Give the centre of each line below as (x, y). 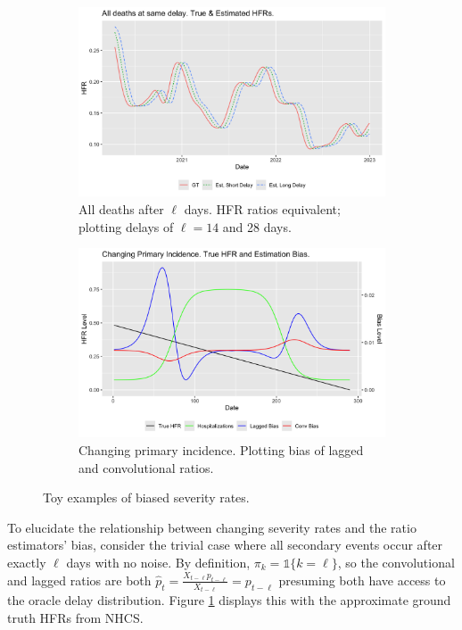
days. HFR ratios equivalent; (262, 208)
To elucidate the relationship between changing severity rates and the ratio (212, 527)
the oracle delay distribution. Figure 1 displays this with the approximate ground (229, 600)
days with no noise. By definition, (158, 562)
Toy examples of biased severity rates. (146, 497)
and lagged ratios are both (79, 580)
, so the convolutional (396, 562)
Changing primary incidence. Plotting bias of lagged (221, 450)
